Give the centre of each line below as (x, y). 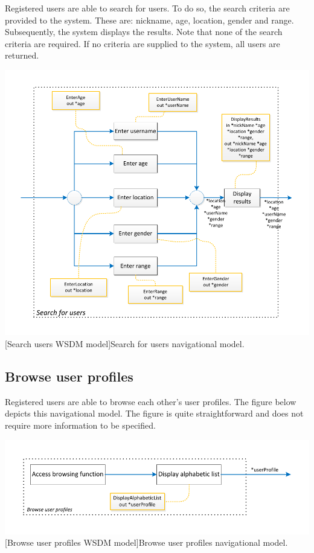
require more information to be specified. (80, 425)
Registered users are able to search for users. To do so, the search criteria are (147, 8)
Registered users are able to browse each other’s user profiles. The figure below (151, 401)
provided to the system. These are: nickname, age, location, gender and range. (149, 20)
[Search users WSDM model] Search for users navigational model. (125, 343)
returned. (22, 55)
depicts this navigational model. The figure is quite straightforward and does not (154, 413)
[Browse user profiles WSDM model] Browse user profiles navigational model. (146, 542)
